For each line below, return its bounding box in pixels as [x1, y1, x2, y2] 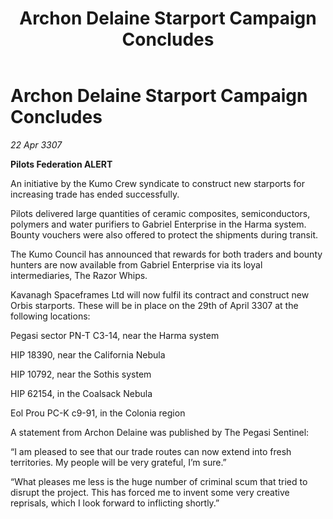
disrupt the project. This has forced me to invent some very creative [10, 486, 290, 498]
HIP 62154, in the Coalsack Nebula [10, 387, 153, 399]
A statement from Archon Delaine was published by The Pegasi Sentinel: [10, 426, 310, 438]
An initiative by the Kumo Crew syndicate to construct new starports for [10, 177, 305, 189]
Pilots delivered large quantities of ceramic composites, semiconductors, [10, 207, 311, 219]
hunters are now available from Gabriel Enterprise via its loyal [10, 258, 263, 271]
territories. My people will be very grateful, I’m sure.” [10, 456, 227, 468]
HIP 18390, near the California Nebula [10, 348, 166, 361]
